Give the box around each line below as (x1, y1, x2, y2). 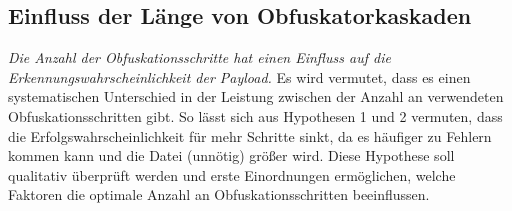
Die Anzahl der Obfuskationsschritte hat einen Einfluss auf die (8, 47, 391, 68)
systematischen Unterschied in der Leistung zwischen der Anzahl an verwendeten (8, 86, 504, 107)
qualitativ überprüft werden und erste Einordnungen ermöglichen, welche (8, 164, 456, 185)
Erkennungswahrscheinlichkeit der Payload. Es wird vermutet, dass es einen (8, 66, 471, 87)
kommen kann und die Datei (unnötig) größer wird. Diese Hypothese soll (8, 145, 455, 166)
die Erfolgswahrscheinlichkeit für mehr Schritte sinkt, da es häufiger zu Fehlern (8, 125, 492, 146)
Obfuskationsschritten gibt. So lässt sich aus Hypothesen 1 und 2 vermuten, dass (8, 105, 503, 126)
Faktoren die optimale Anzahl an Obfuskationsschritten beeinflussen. (8, 184, 430, 205)
